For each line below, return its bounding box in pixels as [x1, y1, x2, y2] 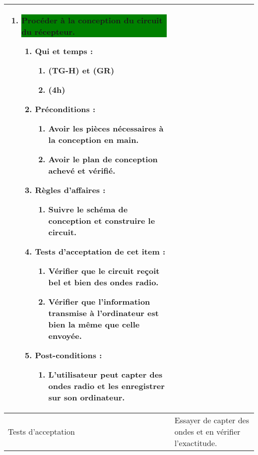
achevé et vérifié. [48, 165, 116, 176]
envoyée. [48, 330, 82, 341]
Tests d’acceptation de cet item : [35, 246, 165, 257]
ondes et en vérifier [174, 426, 241, 437]
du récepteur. [21, 26, 75, 37]
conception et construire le [48, 215, 155, 226]
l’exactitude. [174, 437, 217, 449]
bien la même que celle [48, 319, 140, 330]
